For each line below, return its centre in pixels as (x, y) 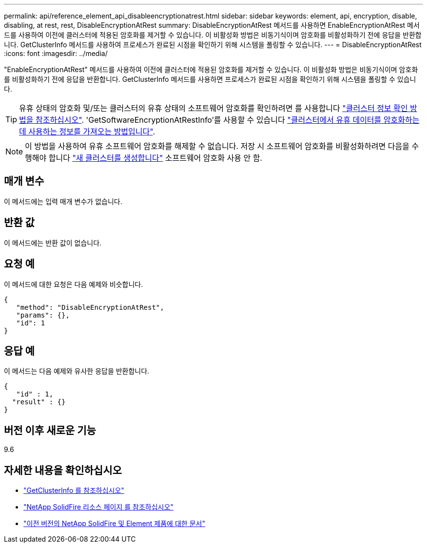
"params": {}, (43, 315)
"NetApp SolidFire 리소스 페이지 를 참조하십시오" (98, 507)
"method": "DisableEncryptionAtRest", (90, 307)
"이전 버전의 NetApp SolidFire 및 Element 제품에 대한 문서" (114, 524)
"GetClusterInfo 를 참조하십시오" (74, 490)
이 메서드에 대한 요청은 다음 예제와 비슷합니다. (74, 284)
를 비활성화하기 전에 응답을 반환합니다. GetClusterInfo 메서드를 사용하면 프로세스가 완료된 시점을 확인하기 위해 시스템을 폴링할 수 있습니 (210, 79)
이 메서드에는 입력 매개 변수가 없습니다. (63, 201)
